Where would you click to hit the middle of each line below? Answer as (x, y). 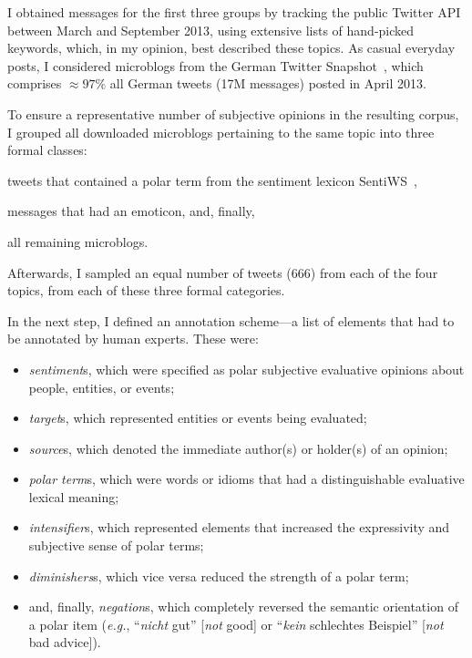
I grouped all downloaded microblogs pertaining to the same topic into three (221, 132)
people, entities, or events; (102, 387)
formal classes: (47, 150)
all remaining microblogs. (78, 241)
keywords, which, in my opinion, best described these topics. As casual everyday (231, 48)
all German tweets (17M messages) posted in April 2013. (268, 83)
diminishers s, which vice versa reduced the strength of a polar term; (219, 576)
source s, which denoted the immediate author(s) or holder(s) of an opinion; (238, 448)
